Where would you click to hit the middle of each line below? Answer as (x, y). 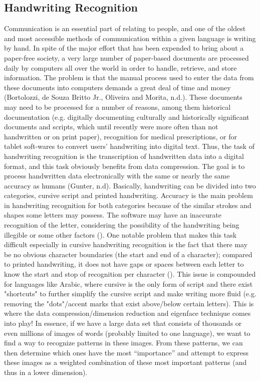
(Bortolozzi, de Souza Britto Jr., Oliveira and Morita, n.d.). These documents (123, 97)
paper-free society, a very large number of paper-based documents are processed (126, 57)
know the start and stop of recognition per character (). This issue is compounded (130, 274)
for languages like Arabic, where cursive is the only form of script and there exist (128, 283)
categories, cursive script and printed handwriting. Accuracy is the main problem (128, 195)
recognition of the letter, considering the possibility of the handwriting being (122, 225)
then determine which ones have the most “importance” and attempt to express (126, 352)
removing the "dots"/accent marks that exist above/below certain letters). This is (129, 303)
